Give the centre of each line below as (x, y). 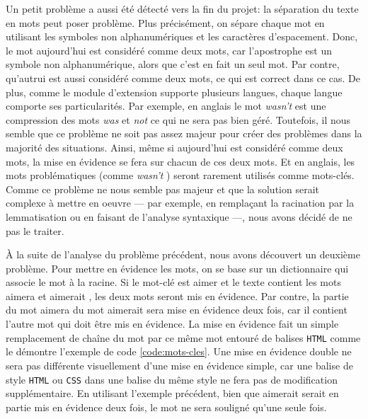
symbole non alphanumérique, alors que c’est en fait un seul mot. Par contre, (173, 64)
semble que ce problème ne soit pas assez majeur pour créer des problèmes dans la (184, 133)
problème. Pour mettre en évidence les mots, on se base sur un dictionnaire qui (177, 268)
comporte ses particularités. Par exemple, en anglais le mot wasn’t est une (166, 106)
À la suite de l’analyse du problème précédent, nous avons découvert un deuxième (183, 254)
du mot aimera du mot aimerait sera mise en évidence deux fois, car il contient (177, 310)
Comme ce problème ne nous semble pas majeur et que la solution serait (162, 189)
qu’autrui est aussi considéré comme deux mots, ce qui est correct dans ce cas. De (183, 78)
